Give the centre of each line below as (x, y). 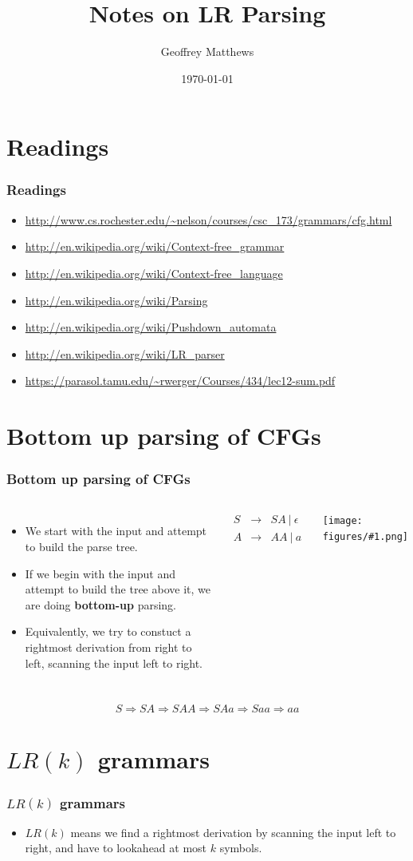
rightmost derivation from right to (108, 647)
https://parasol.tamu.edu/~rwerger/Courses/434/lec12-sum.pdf (180, 381)
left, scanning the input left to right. (114, 663)
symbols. (241, 848)
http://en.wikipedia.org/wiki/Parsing (116, 300)
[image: (342, 521)
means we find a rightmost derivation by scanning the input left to (233, 832)
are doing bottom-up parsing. (101, 604)
